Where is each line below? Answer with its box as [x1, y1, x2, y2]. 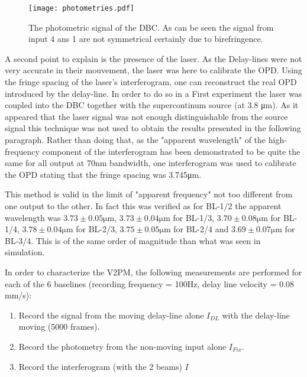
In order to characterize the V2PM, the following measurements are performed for [5, 265, 302, 278]
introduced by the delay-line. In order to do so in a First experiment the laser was [5, 87, 302, 99]
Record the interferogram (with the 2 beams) [18, 360, 182, 372]
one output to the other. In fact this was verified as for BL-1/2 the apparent [5, 199, 282, 212]
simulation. [5, 246, 45, 258]
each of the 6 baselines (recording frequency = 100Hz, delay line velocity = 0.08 [5, 277, 295, 290]
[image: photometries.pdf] [28, 4, 134, 12]
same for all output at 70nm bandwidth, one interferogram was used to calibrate [5, 157, 296, 169]
